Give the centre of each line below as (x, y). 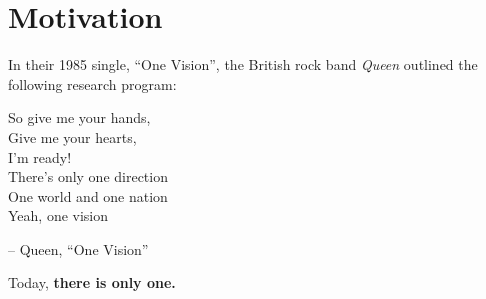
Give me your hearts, (72, 136)
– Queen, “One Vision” (78, 248)
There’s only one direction (88, 176)
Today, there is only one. (92, 282)
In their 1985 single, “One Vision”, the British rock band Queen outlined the (243, 64)
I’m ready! (40, 156)
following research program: (92, 83)
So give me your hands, (79, 117)
